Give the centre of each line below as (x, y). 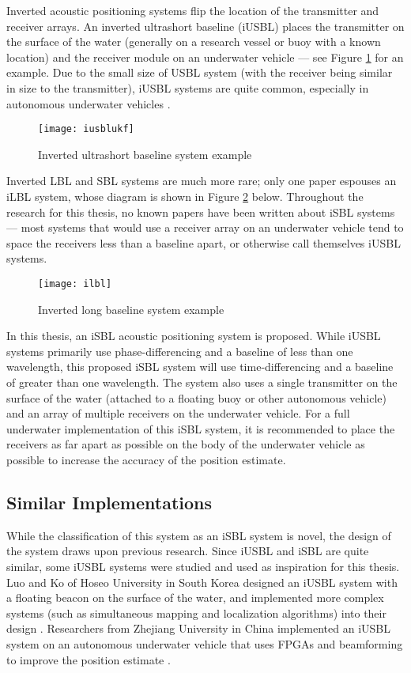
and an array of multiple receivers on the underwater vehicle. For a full (178, 413)
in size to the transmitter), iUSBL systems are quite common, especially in (188, 87)
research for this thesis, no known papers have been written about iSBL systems (201, 212)
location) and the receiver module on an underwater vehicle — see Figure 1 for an (205, 57)
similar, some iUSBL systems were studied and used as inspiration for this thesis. (203, 566)
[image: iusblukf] (86, 129)
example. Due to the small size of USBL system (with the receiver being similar (200, 72)
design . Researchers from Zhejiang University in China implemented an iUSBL (198, 628)
